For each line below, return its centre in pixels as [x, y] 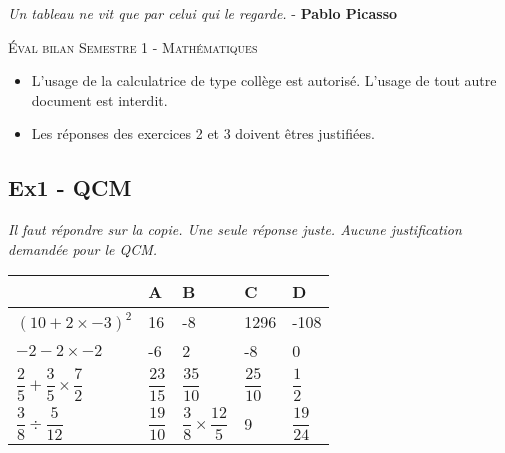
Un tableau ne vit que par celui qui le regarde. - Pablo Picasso [203, 13]
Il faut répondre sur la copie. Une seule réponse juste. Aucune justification [235, 229]
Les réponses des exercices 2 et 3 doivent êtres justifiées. [203, 133]
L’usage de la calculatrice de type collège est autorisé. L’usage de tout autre [264, 80]
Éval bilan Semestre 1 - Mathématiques [133, 46]
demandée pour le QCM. [83, 248]
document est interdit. [99, 99]
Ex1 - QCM [70, 187]
